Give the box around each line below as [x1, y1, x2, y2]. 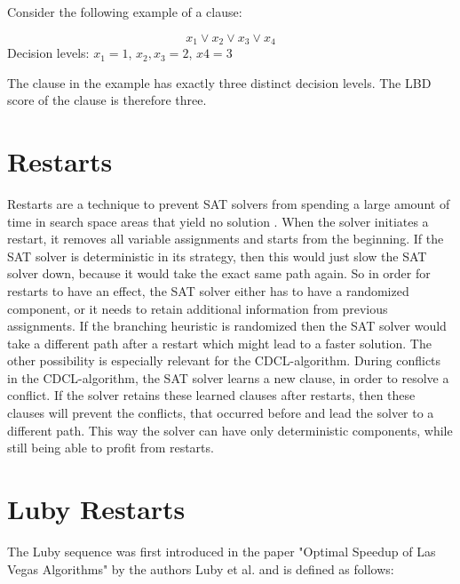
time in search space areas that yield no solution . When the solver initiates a [7, 212, 429, 230]
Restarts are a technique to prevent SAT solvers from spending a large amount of [7, 194, 450, 212]
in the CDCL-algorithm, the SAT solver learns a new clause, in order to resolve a [7, 368, 449, 387]
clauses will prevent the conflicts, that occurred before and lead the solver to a [7, 404, 434, 422]
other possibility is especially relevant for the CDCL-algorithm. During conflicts [7, 351, 441, 370]
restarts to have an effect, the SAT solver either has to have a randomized [7, 281, 409, 300]
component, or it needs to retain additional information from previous [7, 299, 388, 317]
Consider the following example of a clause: [7, 3, 242, 20]
